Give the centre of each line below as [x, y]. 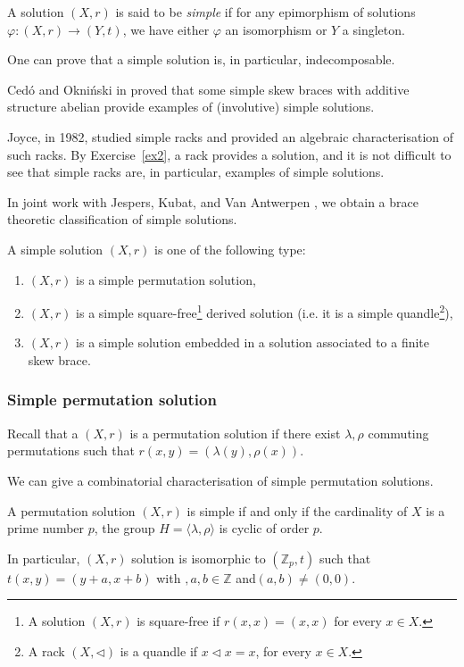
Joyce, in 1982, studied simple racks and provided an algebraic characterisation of [231, 136]
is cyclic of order [264, 528]
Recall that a [43, 433]
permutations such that [71, 450]
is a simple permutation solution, [166, 279]
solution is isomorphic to [199, 558]
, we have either [166, 29]
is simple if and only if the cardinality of [297, 510]
